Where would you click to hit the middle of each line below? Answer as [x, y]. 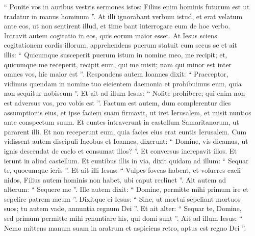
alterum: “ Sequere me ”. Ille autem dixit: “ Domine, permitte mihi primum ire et [126, 189]
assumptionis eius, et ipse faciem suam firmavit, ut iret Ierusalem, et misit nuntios [127, 112]
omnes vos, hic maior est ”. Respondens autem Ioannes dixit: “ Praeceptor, [116, 74]
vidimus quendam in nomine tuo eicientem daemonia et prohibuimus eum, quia [123, 83]
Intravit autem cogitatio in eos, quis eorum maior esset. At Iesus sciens [111, 35]
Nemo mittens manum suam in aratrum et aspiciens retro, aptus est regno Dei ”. [125, 227]
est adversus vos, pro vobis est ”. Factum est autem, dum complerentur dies [117, 102]
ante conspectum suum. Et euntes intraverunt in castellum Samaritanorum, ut [122, 122]
